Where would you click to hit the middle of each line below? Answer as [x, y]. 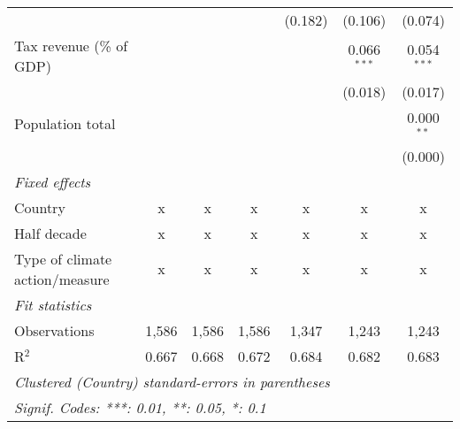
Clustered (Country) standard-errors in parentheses [172, 381]
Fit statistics [53, 304]
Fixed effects [53, 181]
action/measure [62, 279]
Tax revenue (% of [71, 46]
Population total [65, 124]
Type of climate [63, 258]
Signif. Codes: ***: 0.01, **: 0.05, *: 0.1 [140, 407]
